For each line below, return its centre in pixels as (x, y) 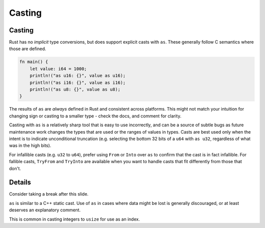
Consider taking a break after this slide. (49, 194)
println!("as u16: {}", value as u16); (78, 76)
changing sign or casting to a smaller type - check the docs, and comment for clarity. (95, 116)
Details (20, 183)
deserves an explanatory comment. (45, 210)
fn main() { (34, 62)
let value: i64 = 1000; (58, 69)
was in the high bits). (30, 145)
